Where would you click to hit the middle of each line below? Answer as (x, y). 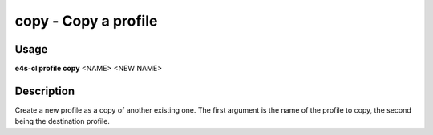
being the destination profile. (62, 121)
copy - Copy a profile (86, 21)
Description (45, 91)
